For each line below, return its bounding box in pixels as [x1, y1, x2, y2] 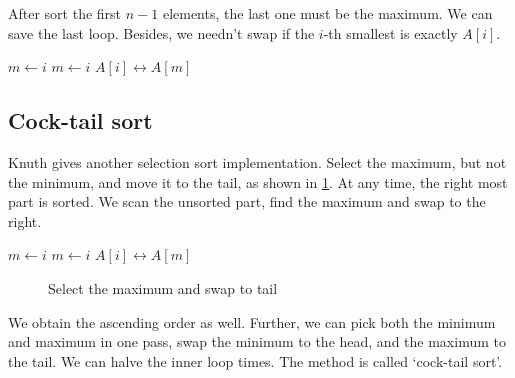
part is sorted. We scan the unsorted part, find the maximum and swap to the [8, 191, 486, 212]
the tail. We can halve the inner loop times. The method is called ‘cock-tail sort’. [8, 350, 503, 371]
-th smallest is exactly [323, 22, 458, 43]
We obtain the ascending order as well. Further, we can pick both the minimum [8, 311, 496, 332]
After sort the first [8, 3, 122, 23]
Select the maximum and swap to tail [48, 277, 278, 298]
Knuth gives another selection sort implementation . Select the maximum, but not [8, 151, 507, 172]
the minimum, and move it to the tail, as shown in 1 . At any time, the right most [8, 171, 508, 192]
